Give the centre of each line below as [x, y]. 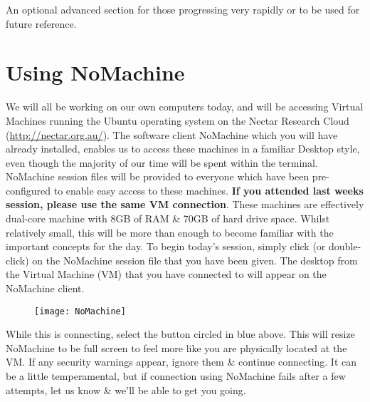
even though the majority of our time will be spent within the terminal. [162, 162]
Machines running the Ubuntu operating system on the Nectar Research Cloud [178, 120]
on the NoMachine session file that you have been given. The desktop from [195, 260]
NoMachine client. [45, 288]
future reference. [41, 23]
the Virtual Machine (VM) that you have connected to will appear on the [166, 274]
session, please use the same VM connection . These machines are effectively [185, 204]
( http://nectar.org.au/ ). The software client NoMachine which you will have [172, 134]
